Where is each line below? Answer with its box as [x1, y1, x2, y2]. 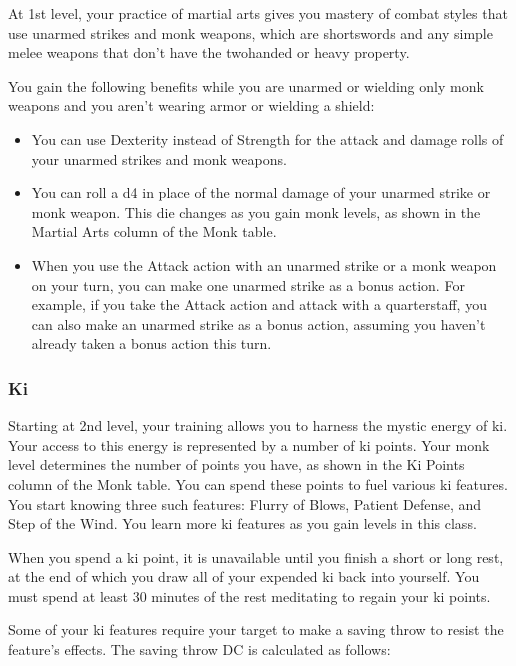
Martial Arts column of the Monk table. [31, 221, 277, 242]
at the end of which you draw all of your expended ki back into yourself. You [8, 566, 480, 587]
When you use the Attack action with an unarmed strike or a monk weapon [31, 254, 497, 275]
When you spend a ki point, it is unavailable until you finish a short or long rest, [8, 546, 504, 567]
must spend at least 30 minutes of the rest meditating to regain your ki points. [8, 585, 491, 606]
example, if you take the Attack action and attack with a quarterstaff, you [31, 294, 487, 315]
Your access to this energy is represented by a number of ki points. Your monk [8, 434, 490, 455]
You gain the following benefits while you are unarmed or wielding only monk [8, 75, 484, 96]
